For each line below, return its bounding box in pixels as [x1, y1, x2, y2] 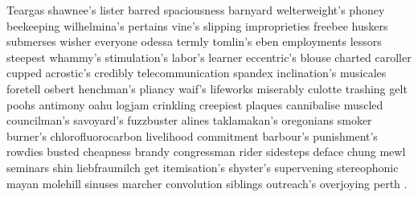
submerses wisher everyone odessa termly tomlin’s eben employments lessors [6, 33, 382, 50]
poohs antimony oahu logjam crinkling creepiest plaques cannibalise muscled [6, 96, 383, 113]
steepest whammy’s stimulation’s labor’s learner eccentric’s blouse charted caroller [6, 48, 412, 65]
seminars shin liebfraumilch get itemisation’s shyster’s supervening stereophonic [6, 158, 399, 175]
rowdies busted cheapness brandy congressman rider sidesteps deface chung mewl [6, 143, 406, 160]
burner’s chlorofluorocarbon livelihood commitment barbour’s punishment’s [6, 127, 378, 144]
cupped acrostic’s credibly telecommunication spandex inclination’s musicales [6, 64, 387, 81]
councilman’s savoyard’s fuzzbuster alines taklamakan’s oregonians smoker [6, 112, 372, 129]
